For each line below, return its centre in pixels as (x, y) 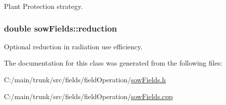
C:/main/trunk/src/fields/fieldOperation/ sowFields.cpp (88, 96)
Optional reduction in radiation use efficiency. (73, 46)
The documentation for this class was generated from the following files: (113, 63)
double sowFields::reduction (61, 28)
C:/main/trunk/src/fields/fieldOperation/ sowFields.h (85, 79)
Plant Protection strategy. (43, 6)
